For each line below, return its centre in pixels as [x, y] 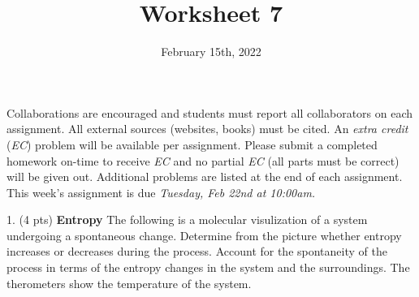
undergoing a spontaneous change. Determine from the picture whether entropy [204, 235]
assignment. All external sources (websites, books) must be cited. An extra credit [207, 129]
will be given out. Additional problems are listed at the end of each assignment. [205, 176]
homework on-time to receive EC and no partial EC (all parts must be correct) [203, 160]
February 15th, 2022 [211, 52]
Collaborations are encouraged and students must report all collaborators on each [210, 112]
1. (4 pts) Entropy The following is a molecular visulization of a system [187, 220]
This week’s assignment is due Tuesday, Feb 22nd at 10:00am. [161, 192]
